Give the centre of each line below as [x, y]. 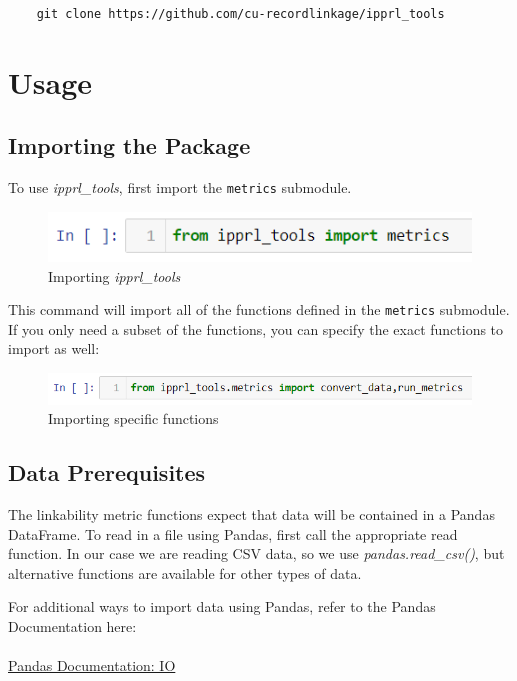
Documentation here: [72, 625]
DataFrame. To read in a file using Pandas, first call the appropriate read [233, 533]
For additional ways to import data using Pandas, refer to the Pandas [222, 606]
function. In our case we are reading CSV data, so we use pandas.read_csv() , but [256, 553]
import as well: [54, 348]
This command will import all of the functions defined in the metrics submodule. [259, 309]
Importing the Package [129, 145]
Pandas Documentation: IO [92, 665]
